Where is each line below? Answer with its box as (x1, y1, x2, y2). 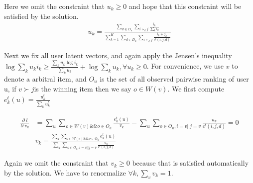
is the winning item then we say (34, 83, 131, 93)
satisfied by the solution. (4, 10, 79, 21)
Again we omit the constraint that (4, 158, 109, 168)
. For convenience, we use (146, 61, 224, 71)
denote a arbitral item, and (4, 73, 87, 84)
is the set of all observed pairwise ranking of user (100, 73, 249, 84)
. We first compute (167, 83, 225, 93)
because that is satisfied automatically (132, 158, 249, 168)
